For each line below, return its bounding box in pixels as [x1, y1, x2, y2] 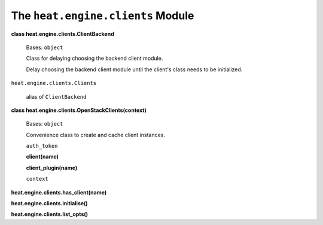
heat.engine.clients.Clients [11, 80, 97, 87]
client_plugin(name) [26, 164, 78, 171]
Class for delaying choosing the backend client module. [26, 54, 163, 62]
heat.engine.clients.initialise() [11, 200, 88, 207]
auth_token [26, 142, 58, 150]
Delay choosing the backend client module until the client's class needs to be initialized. [26, 66, 243, 73]
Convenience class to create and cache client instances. [26, 131, 166, 138]
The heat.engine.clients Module [11, 9, 194, 22]
